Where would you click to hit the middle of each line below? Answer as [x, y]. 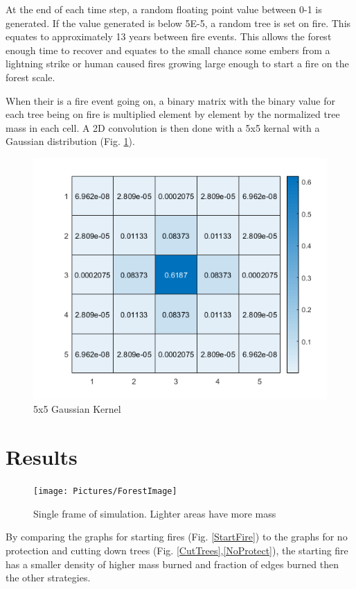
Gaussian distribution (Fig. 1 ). [70, 141]
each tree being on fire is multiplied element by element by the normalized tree [173, 114]
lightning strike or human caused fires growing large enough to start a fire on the [177, 63]
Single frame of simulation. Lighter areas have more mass [155, 513]
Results [42, 457]
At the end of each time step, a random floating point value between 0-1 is [164, 9]
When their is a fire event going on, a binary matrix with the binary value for [170, 100]
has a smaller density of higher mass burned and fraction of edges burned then [172, 564]
